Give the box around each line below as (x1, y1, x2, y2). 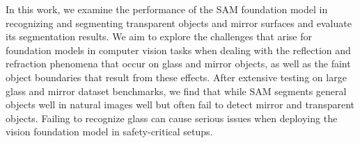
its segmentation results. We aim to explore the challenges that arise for (6, 29, 313, 44)
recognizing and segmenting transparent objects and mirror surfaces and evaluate (6, 15, 352, 30)
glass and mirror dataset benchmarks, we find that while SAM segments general (6, 83, 347, 98)
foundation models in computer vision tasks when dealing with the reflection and (6, 42, 351, 57)
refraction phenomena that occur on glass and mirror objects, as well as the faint (6, 56, 351, 71)
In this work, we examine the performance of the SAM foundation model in (6, 2, 328, 16)
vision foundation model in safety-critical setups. (6, 124, 213, 139)
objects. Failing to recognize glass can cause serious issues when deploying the (6, 110, 338, 125)
